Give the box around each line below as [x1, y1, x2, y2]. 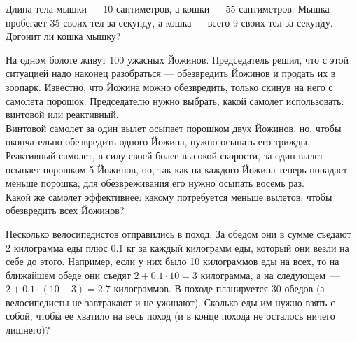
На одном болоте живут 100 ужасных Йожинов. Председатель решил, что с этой [6, 52, 349, 66]
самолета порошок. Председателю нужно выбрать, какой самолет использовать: [6, 93, 344, 108]
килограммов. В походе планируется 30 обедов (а [113, 281, 325, 296]
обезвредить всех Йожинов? [6, 203, 125, 218]
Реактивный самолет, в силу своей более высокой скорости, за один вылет [6, 148, 323, 162]
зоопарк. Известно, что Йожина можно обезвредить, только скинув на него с [6, 79, 333, 94]
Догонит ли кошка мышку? [6, 29, 121, 43]
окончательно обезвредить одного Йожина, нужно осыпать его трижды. [6, 134, 310, 149]
